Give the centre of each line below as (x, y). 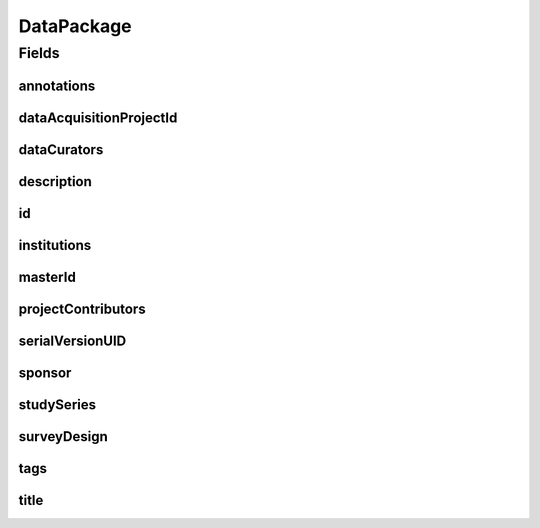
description (55, 181)
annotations (57, 85)
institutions (55, 245)
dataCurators (61, 149)
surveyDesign (63, 436)
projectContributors (82, 308)
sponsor (45, 372)
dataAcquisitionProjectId (98, 117)
